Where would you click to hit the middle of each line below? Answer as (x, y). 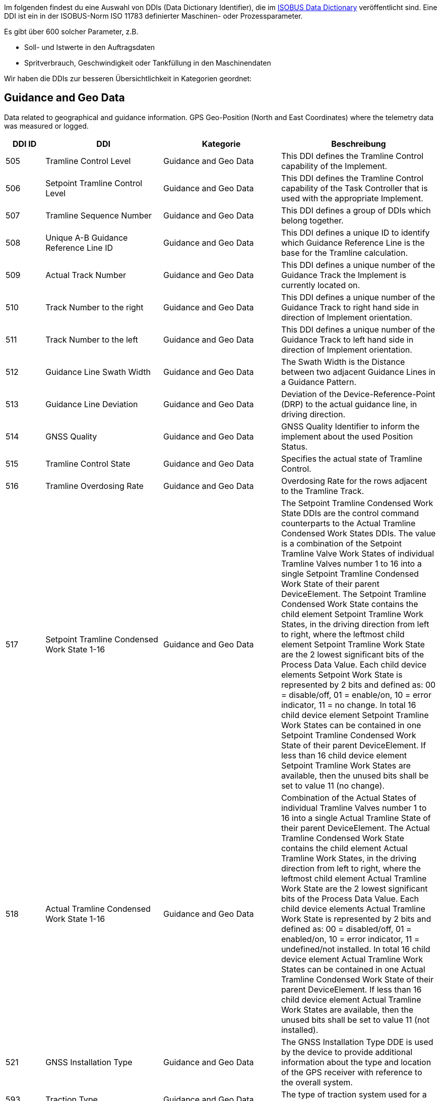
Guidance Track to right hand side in (350, 307)
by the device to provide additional (347, 1052)
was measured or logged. (46, 126)
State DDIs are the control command (350, 513)
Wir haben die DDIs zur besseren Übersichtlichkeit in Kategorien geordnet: (128, 78)
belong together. (312, 220)
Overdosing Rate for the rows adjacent (354, 481)
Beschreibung (359, 144)
